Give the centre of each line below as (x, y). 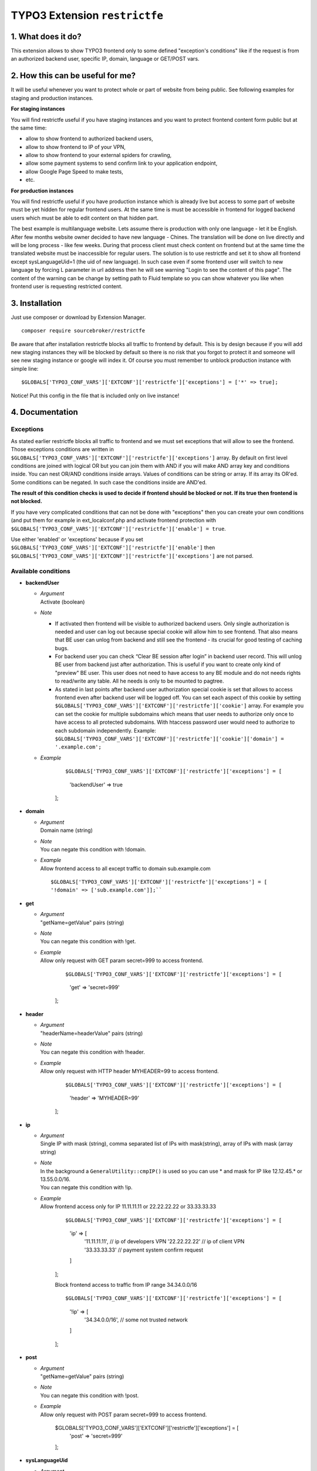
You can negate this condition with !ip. (87, 1187)
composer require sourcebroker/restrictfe (83, 331)
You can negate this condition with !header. (92, 1052)
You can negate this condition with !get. (88, 941)
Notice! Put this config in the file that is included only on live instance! (95, 395)
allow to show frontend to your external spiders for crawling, (99, 155)
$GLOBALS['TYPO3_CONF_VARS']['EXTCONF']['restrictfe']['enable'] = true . (118, 528)
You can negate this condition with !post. (90, 1395)
